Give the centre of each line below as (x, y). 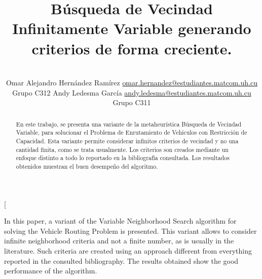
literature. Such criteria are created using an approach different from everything (128, 250)
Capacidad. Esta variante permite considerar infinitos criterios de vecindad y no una (127, 141)
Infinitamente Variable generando (132, 28)
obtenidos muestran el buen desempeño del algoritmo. (87, 166)
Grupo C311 (132, 102)
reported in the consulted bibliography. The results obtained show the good (121, 260)
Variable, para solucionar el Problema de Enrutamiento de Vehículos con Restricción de (132, 132)
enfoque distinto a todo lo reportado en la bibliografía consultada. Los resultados (123, 158)
